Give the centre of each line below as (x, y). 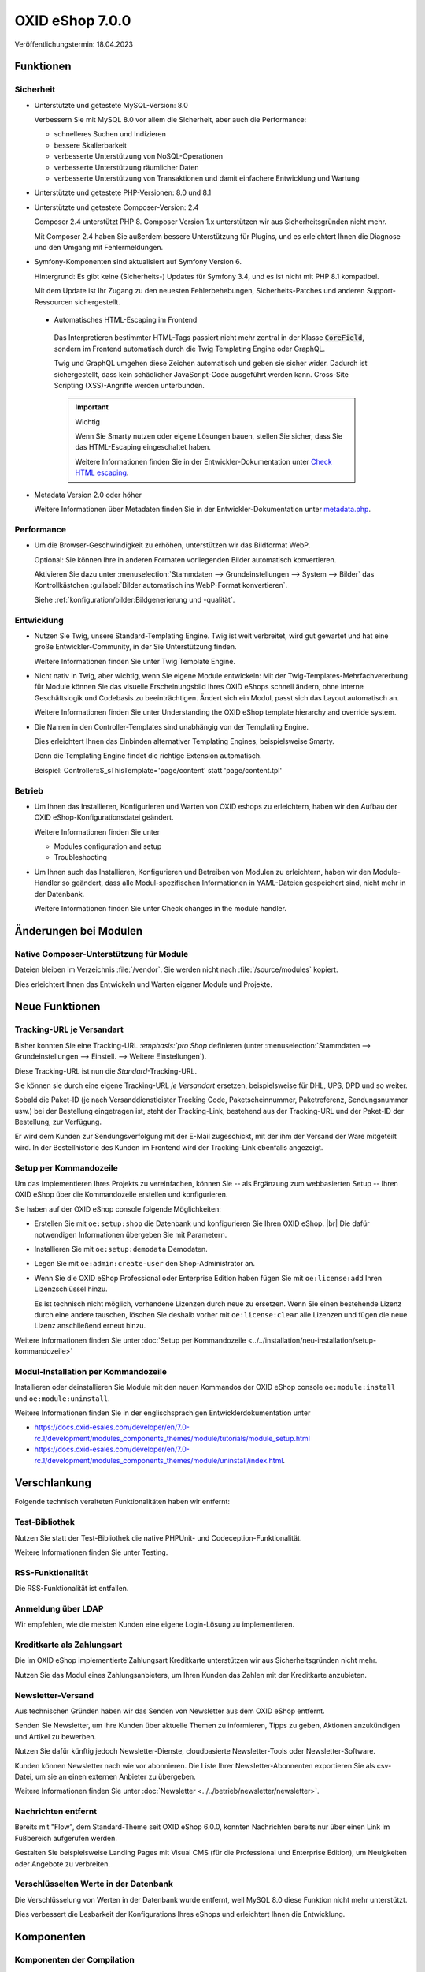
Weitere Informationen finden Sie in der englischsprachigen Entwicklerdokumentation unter (163, 1413)
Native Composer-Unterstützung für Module (102, 954)
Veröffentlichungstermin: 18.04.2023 (74, 44)
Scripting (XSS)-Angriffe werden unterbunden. (129, 385)
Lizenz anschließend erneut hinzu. (90, 1326)
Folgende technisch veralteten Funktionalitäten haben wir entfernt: (122, 1502)
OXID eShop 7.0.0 (73, 21)
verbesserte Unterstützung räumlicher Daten (127, 167)
